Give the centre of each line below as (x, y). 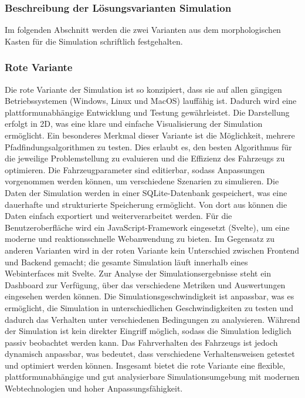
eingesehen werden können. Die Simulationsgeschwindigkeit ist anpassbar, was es (150, 296)
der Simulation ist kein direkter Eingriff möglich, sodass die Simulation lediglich (148, 331)
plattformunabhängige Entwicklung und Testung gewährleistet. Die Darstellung (147, 112)
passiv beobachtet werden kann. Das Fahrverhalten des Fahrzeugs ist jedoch (141, 342)
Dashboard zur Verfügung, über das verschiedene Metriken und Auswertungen (145, 284)
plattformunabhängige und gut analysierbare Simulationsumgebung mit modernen (152, 377)
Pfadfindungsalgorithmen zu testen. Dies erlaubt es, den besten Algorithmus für (148, 146)
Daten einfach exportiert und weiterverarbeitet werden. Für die (118, 216)
